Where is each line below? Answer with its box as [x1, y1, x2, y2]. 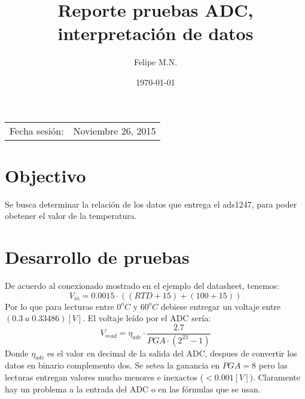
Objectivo [5, 163, 86, 187]
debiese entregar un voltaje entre [160, 300, 281, 312]
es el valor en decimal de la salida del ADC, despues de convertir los [47, 346, 297, 359]
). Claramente [249, 371, 300, 383]
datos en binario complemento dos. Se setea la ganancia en [5, 359, 220, 371]
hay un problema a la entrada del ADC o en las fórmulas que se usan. [5, 382, 261, 395]
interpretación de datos [57, 21, 254, 45]
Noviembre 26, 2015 [73, 123, 156, 138]
